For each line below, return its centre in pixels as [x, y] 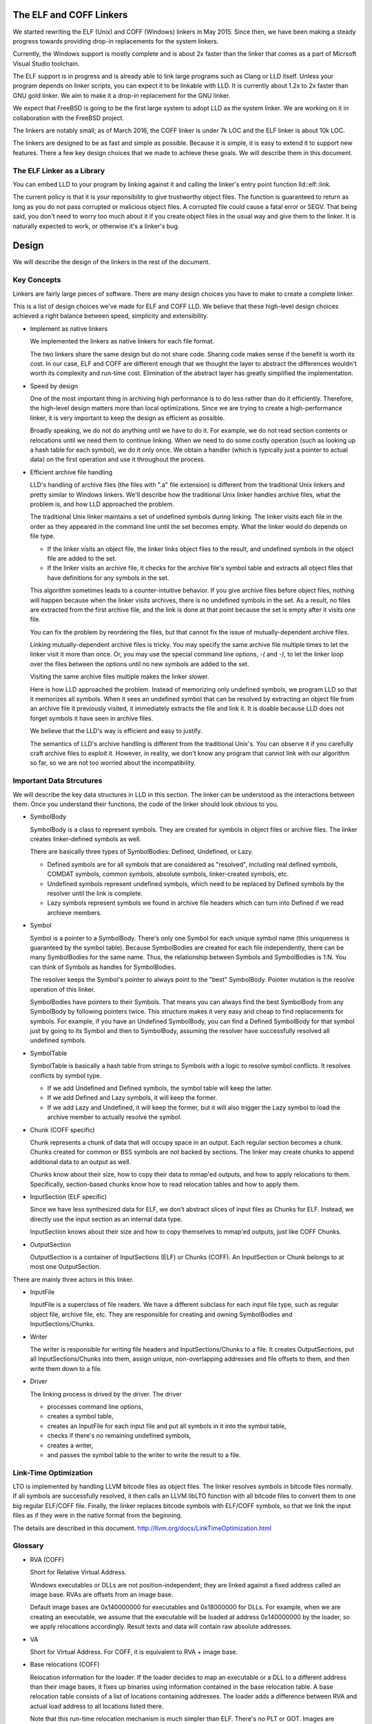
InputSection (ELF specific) [68, 1196]
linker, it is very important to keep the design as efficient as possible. [127, 418]
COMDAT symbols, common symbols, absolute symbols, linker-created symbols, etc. [168, 874]
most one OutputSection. [65, 1267]
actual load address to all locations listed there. [97, 1706]
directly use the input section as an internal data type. [106, 1219]
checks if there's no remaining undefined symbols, [119, 1436]
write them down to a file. [66, 1368]
